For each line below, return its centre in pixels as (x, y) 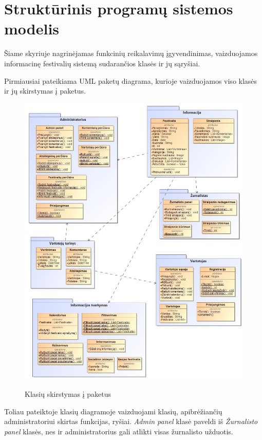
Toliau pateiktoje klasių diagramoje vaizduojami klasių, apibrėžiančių (113, 411)
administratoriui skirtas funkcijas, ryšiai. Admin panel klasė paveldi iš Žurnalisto (131, 421)
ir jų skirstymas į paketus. (45, 91)
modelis (32, 29)
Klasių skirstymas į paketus (68, 394)
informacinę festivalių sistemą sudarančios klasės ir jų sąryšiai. (102, 63)
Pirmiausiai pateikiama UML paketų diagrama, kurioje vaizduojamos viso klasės (131, 80)
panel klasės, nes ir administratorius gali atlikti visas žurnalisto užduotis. (119, 432)
